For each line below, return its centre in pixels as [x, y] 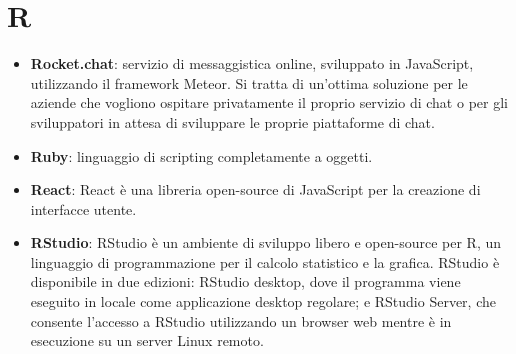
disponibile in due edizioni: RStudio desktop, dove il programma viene [245, 281]
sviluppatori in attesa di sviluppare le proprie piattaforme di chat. [232, 121]
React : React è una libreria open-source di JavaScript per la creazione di [255, 189]
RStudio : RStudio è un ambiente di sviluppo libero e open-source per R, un [266, 242]
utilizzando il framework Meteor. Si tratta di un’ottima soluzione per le [249, 82]
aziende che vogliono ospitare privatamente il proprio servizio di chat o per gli [269, 102]
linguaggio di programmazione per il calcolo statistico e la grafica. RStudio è [265, 261]
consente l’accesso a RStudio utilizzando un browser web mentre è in [241, 320]
